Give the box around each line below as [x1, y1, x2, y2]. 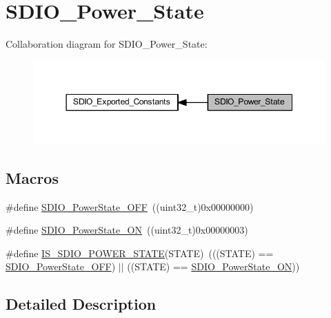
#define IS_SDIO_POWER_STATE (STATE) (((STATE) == [6, 245, 274, 260]
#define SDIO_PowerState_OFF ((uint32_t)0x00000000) [6, 199, 254, 214]
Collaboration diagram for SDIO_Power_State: [6, 37, 208, 51]
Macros [6, 167, 59, 188]
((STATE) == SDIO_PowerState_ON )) [127, 259, 300, 274]
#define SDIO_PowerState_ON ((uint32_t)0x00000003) [6, 223, 248, 237]
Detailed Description [6, 293, 157, 315]
